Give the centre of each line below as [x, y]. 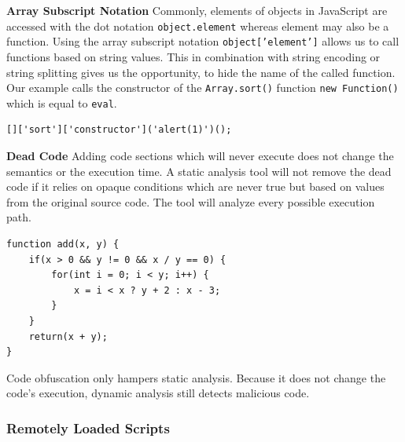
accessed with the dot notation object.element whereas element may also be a [198, 26]
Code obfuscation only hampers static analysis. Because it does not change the [196, 377]
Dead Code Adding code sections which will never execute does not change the [200, 155]
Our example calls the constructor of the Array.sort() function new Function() [202, 88]
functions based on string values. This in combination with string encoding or [193, 56]
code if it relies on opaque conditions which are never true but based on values [195, 186]
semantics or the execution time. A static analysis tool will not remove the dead [199, 171]
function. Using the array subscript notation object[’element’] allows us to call [203, 41]
